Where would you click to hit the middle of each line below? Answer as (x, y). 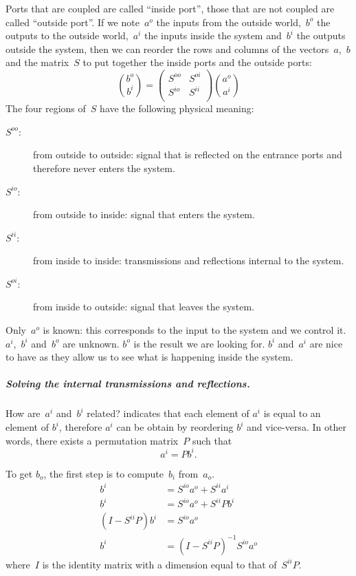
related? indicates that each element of (168, 413)
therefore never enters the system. (104, 168)
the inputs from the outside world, (229, 22)
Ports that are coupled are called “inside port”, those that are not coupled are (170, 8)
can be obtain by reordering (175, 427)
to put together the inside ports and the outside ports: (197, 62)
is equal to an (292, 413)
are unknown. (91, 343)
